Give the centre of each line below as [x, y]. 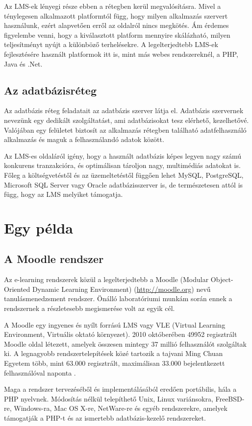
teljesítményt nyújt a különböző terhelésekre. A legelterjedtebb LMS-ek [111, 44]
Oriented [17, 289]
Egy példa [39, 227]
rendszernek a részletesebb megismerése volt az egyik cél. [89, 308]
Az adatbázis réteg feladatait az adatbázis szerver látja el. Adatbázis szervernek [124, 110]
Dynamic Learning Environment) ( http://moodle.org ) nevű [121, 289]
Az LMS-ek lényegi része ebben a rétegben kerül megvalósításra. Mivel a [113, 6]
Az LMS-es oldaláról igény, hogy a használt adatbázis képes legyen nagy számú [123, 155]
